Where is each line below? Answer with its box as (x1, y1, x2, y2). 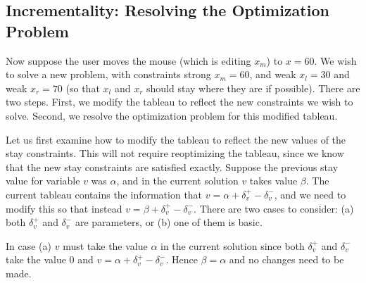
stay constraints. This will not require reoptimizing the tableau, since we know (6, 146, 344, 161)
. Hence (165, 252, 198, 267)
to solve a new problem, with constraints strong (6, 67, 211, 82)
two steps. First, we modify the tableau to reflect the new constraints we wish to (6, 94, 353, 109)
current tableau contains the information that (6, 187, 203, 201)
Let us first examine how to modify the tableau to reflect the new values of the (6, 132, 346, 146)
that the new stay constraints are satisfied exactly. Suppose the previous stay (6, 159, 339, 174)
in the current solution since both (160, 238, 305, 253)
